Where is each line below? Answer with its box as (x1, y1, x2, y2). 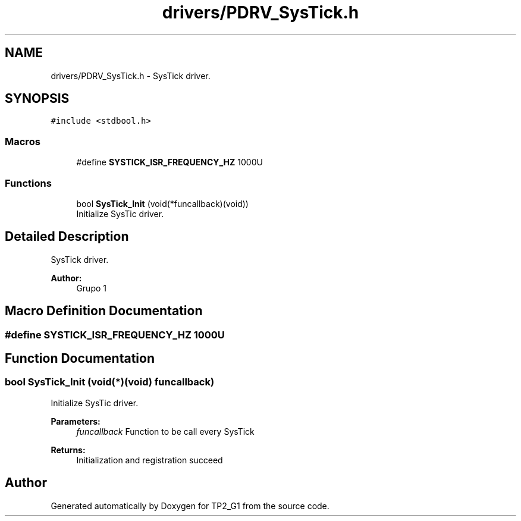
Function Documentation (5, 351, 155, 366)
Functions (5, 177, 52, 189)
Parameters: (51, 416, 101, 426)
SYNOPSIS (5, 91, 70, 106)
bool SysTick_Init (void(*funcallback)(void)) (76, 198, 249, 209)
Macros (5, 135, 40, 147)
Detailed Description (5, 229, 129, 244)
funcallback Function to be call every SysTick (76, 426, 255, 437)
